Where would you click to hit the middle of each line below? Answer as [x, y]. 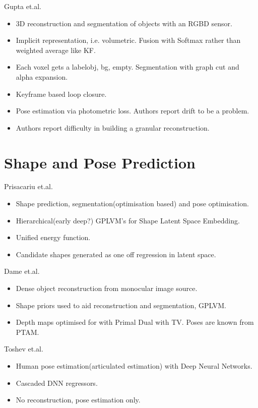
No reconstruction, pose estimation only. [78, 400]
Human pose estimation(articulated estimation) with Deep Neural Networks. [134, 366]
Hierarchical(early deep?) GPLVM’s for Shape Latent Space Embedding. [128, 220]
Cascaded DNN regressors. [57, 383]
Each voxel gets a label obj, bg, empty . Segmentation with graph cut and [127, 67]
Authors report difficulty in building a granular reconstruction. [113, 127]
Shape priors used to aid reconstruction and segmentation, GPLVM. [121, 305]
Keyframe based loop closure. [61, 94]
